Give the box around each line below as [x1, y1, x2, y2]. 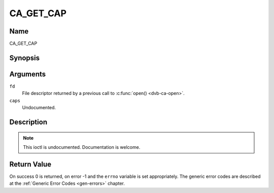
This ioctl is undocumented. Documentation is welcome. [23, 144, 141, 150]
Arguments [9, 70, 46, 78]
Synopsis [9, 53, 40, 62]
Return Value [9, 160, 52, 169]
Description [9, 117, 48, 126]
